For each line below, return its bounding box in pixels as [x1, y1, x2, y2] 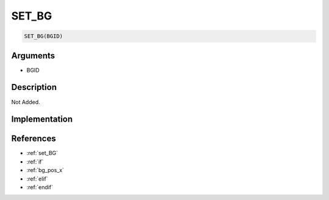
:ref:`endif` [26, 184, 54, 191]
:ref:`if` [26, 158, 44, 165]
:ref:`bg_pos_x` [26, 167, 64, 174]
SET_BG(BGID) [24, 33, 63, 40]
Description [11, 82, 57, 92]
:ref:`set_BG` [26, 150, 58, 157]
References [11, 134, 56, 144]
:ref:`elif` [26, 175, 48, 182]
